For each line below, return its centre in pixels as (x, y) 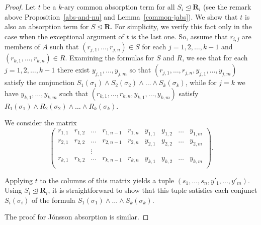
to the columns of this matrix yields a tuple (107, 180)
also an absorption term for (47, 26)
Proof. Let (20, 7)
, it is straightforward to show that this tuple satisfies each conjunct (153, 190)
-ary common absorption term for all (118, 7)
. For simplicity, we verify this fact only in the (181, 26)
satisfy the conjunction (40, 82)
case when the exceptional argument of (64, 36)
